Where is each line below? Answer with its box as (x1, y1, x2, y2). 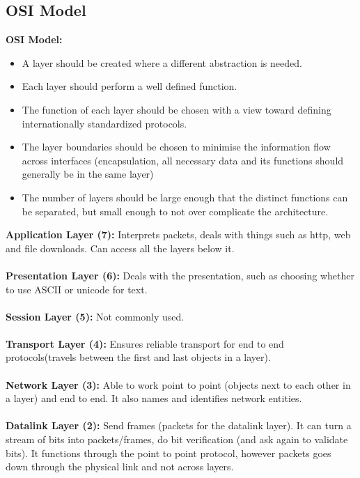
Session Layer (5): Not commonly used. (6, 309, 185, 323)
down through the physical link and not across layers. (6, 459, 234, 474)
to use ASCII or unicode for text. (6, 282, 148, 296)
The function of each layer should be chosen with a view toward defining (22, 102, 331, 116)
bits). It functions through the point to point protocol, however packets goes (6, 445, 331, 460)
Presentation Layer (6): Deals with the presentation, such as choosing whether (6, 268, 354, 282)
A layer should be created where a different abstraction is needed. (22, 55, 302, 70)
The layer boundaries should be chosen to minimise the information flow (22, 139, 331, 154)
